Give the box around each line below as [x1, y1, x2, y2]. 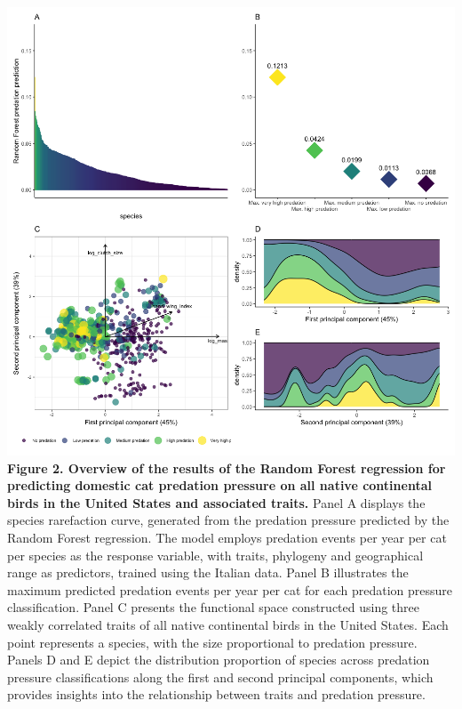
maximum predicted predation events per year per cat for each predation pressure [7, 580, 453, 599]
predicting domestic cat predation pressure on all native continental [7, 476, 432, 495]
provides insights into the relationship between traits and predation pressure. [7, 685, 426, 704]
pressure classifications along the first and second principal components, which [7, 667, 434, 686]
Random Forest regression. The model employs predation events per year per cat [7, 528, 447, 546]
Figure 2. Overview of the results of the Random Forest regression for [7, 458, 446, 477]
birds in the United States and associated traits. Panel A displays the [7, 493, 426, 512]
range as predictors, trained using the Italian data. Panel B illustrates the [7, 563, 409, 582]
